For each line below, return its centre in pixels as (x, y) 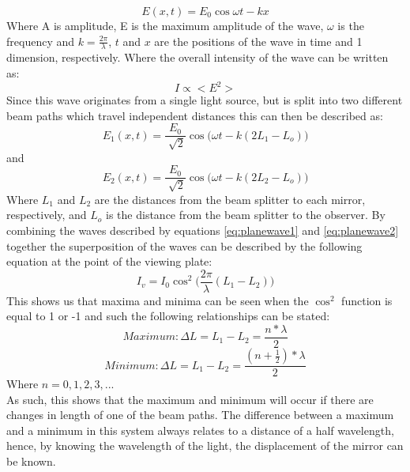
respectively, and (47, 215)
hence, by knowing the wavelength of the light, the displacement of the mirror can (205, 446)
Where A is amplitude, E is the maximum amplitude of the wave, (165, 25)
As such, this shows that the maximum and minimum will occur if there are (190, 399)
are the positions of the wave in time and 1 (258, 41)
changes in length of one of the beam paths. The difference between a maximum (200, 415)
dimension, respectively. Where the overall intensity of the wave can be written (197, 57)
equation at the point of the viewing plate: (109, 261)
